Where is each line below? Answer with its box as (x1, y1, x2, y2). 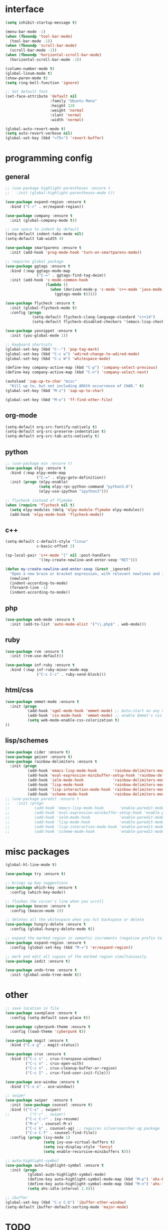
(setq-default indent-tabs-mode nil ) (5, 232, 84, 237)
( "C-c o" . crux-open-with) (25, 1061, 84, 1066)
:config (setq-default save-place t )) (9, 1015, 91, 1020)
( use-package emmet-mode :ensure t (5, 699, 79, 704)
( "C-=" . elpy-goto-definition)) (36, 475, 106, 480)
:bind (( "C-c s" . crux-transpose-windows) (9, 1056, 101, 1061)
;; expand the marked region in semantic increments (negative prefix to (5, 936, 162, 941)
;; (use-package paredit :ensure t (5, 796, 79, 801)
